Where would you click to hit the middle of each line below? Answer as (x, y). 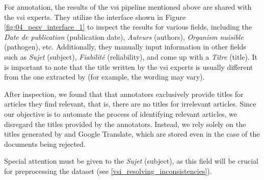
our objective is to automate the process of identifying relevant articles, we (121, 113)
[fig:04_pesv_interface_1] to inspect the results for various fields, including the (128, 27)
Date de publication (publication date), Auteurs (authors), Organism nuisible (124, 36)
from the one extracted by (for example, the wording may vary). (104, 77)
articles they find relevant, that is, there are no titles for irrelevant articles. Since (130, 104)
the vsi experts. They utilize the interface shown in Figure (95, 17)
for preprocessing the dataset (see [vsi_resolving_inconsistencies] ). (108, 171)
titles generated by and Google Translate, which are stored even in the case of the (132, 134)
